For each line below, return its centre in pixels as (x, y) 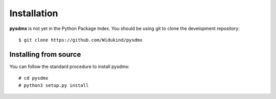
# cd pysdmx (33, 78)
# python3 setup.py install (54, 85)
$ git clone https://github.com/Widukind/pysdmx (80, 40)
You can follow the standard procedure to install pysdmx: (70, 67)
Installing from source (45, 54)
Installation (34, 13)
